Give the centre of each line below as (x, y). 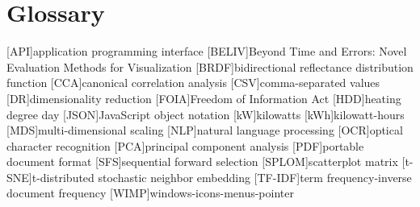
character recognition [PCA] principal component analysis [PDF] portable (185, 145)
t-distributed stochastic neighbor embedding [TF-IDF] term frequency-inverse (222, 177)
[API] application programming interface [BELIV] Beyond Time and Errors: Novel (207, 51)
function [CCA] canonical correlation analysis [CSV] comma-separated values (193, 83)
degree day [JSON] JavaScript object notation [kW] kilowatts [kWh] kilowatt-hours (206, 114)
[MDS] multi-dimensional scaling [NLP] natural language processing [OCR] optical (205, 130)
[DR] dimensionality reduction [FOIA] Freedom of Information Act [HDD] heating (204, 98)
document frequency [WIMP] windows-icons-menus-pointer (150, 193)
